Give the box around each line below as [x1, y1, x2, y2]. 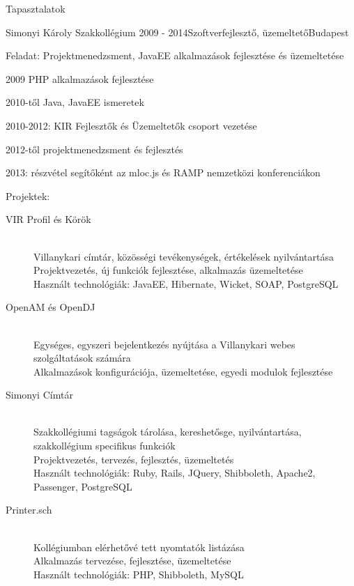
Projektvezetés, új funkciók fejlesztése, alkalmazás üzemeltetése [33, 263, 303, 277]
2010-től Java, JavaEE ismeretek [6, 95, 144, 109]
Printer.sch [6, 502, 52, 517]
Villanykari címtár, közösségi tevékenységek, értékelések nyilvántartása [33, 249, 334, 263]
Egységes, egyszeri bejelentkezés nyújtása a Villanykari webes [33, 337, 295, 351]
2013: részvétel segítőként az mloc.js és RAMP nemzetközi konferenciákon [6, 165, 321, 180]
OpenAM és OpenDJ [6, 300, 95, 314]
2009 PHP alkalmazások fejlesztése [6, 71, 154, 86]
